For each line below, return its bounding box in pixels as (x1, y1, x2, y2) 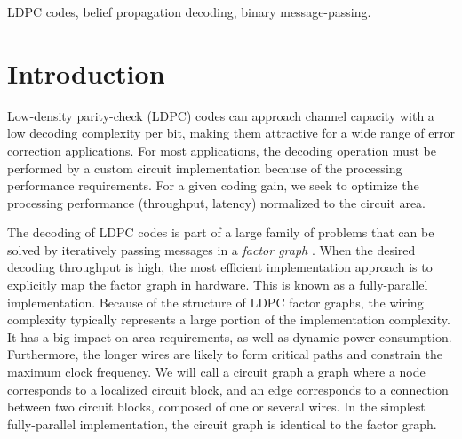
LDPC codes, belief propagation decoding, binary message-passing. (7, 3, 371, 20)
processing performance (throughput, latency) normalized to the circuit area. (7, 193, 426, 212)
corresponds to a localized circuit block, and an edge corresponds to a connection (7, 379, 449, 398)
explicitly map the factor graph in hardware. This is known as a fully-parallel (7, 275, 428, 294)
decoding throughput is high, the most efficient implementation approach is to (7, 258, 433, 276)
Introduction (7, 54, 165, 91)
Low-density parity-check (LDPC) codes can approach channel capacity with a (7, 106, 434, 124)
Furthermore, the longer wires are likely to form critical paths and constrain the (7, 345, 443, 363)
